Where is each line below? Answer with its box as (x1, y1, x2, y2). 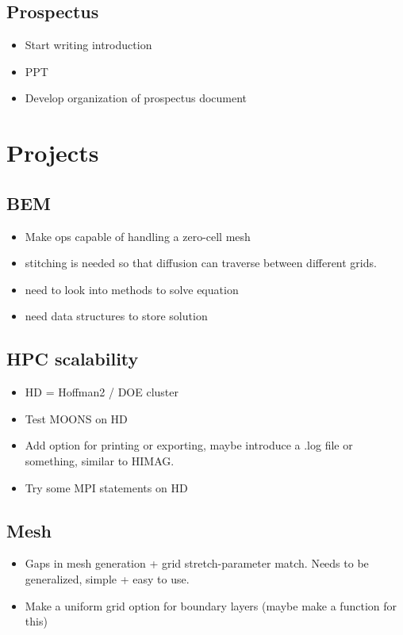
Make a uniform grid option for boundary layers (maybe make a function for (25, 597, 397, 614)
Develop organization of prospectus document (25, 90, 248, 106)
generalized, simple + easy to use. (25, 570, 190, 587)
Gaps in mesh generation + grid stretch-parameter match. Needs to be (25, 555, 369, 572)
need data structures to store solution (25, 308, 208, 324)
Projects (6, 136, 99, 169)
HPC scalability (6, 346, 139, 371)
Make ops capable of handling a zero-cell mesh (25, 228, 251, 244)
